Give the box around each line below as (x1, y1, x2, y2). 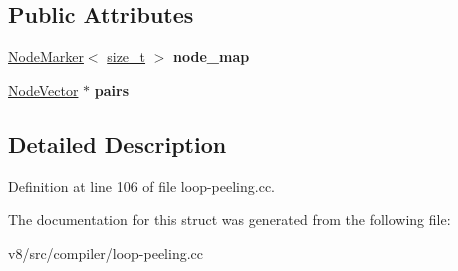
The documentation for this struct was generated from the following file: (8, 209, 451, 230)
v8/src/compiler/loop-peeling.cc (8, 242, 203, 263)
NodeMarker (8, 46, 84, 67)
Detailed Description (8, 128, 227, 159)
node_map (173, 46, 250, 67)
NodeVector (8, 79, 79, 100)
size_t (107, 46, 146, 67)
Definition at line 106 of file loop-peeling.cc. (8, 175, 275, 196)
